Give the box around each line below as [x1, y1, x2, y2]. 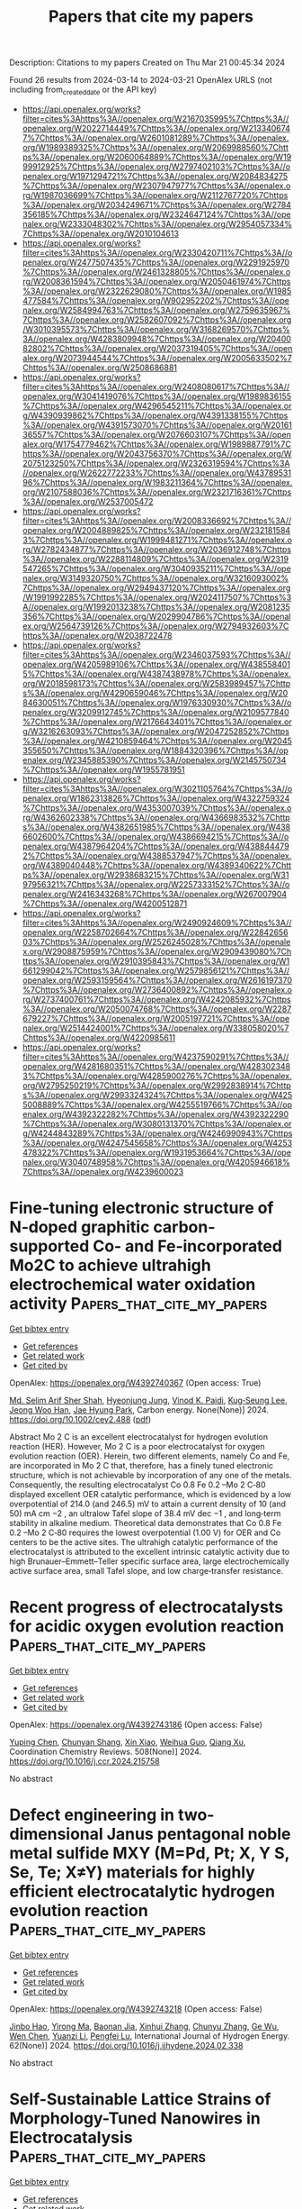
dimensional [9, 1824, 103, 1844]
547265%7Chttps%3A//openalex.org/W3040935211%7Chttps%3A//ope [22, 563, 292, 574]
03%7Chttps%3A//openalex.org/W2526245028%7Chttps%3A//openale [22, 936, 291, 947]
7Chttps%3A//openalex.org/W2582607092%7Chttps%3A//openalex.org [22, 314, 292, 325]
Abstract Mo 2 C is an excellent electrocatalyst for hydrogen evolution [9, 1431, 268, 1442]
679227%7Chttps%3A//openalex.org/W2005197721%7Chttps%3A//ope [22, 1013, 290, 1023]
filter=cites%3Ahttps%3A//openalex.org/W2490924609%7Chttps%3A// [22, 917, 292, 928]
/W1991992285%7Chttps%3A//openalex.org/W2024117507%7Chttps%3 [22, 592, 292, 603]
